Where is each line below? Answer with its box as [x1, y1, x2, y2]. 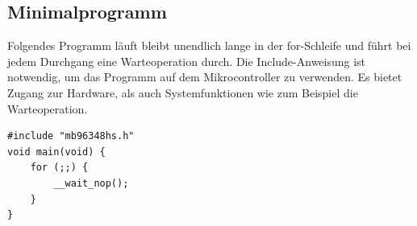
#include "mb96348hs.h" [7, 130, 135, 142]
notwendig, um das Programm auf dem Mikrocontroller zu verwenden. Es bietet [7, 68, 402, 85]
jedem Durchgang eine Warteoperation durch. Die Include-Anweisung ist [7, 52, 366, 69]
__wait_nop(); [53, 177, 129, 189]
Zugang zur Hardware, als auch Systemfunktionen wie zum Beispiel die [7, 84, 358, 101]
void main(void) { [7, 146, 106, 158]
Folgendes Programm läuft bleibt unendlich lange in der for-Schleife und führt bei [7, 37, 411, 54]
